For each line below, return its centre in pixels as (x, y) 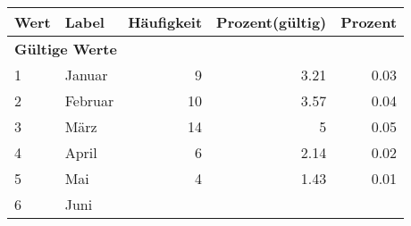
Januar (86, 75)
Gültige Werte (66, 49)
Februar (89, 100)
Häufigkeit (165, 22)
